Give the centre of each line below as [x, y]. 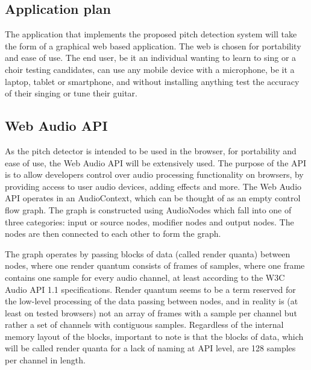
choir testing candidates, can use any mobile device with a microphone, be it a [150, 69]
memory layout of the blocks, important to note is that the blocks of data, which [154, 336]
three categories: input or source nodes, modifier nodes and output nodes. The [149, 221]
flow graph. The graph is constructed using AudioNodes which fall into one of [148, 209]
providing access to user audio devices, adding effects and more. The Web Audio [153, 186]
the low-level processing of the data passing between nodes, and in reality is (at [152, 301]
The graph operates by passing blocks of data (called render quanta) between [148, 253]
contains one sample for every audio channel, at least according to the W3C [145, 277]
